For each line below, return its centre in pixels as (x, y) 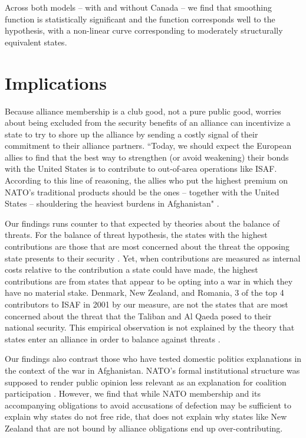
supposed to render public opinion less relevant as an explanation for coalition (146, 382)
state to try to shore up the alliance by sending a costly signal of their (131, 134)
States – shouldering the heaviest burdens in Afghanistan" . (112, 203)
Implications (56, 82)
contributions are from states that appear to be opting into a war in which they (149, 281)
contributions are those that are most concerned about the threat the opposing (147, 246)
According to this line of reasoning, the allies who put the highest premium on (146, 180)
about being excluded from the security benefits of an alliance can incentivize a (148, 122)
